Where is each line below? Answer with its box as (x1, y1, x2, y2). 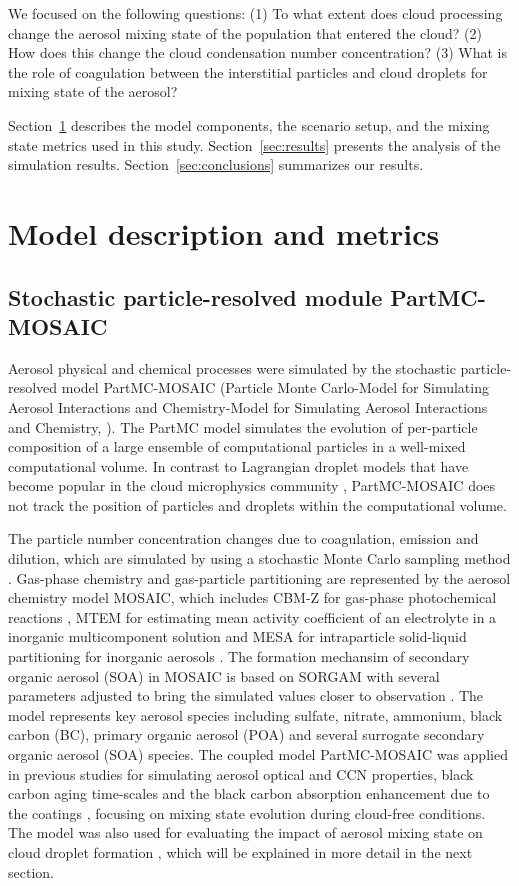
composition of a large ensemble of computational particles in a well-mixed (8, 436, 466, 457)
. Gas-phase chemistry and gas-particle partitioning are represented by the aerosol (8, 567, 511, 588)
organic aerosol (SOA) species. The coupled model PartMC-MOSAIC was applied (8, 744, 508, 764)
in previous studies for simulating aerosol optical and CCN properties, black (8, 763, 474, 784)
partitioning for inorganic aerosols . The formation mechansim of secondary (8, 646, 470, 667)
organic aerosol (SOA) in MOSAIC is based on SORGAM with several (8, 665, 440, 686)
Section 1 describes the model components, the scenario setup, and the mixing (8, 114, 490, 135)
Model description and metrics (8, 212, 440, 253)
